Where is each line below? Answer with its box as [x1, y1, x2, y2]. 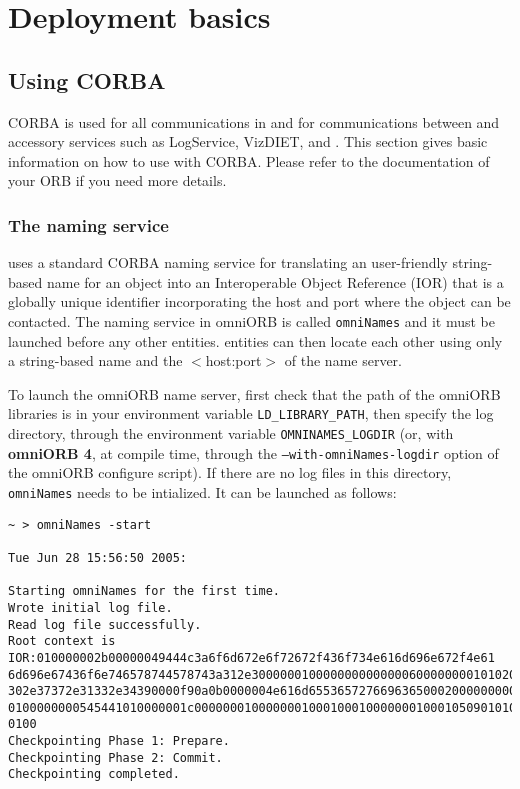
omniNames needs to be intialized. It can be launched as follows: [8, 481, 397, 502]
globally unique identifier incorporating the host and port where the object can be [8, 291, 511, 312]
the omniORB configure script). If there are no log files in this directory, [8, 462, 452, 483]
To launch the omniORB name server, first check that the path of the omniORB [8, 383, 501, 404]
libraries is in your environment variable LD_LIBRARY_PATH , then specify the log [8, 403, 494, 424]
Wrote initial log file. [8, 600, 173, 615]
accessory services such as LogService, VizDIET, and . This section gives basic [8, 131, 488, 152]
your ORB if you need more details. [8, 170, 227, 191]
